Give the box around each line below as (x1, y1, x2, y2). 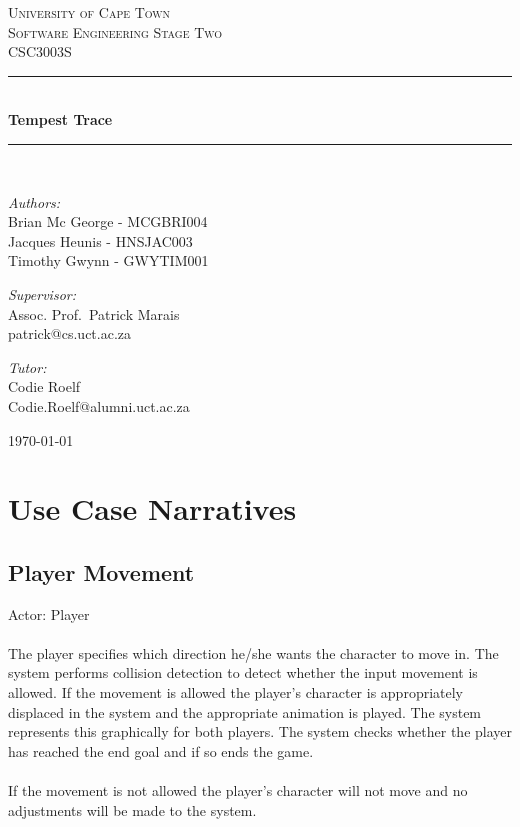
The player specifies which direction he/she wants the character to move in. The (8, 642, 499, 663)
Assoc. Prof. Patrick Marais (8, 303, 180, 324)
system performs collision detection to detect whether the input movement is (8, 662, 478, 683)
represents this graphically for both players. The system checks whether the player (8, 721, 512, 742)
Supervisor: (8, 283, 76, 304)
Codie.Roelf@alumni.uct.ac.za (8, 395, 190, 416)
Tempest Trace (8, 109, 113, 130)
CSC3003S (8, 41, 72, 62)
